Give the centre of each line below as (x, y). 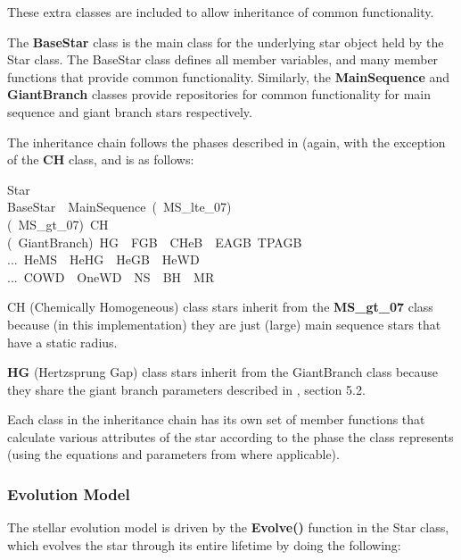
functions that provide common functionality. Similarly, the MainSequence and (229, 76)
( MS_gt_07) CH (58, 224)
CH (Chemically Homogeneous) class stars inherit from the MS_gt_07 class (220, 307)
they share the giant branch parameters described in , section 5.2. (186, 389)
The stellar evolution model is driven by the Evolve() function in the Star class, (228, 527)
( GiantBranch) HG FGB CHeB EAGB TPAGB (155, 242)
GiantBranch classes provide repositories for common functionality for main (219, 94)
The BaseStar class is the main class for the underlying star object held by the (226, 42)
